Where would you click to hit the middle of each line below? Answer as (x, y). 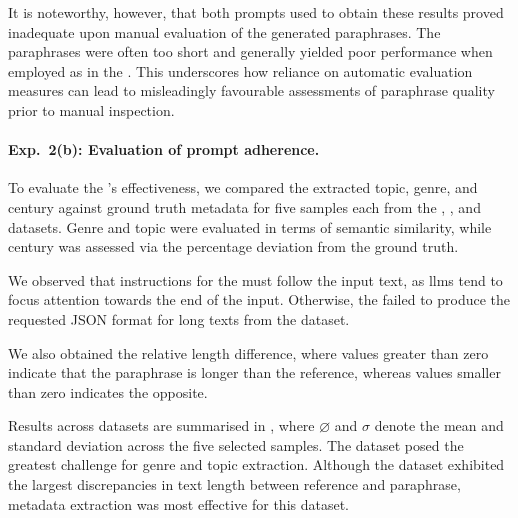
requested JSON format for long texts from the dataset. (179, 318)
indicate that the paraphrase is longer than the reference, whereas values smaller (254, 372)
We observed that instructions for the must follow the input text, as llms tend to (255, 279)
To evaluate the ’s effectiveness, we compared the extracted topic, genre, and (243, 187)
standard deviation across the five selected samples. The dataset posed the (236, 444)
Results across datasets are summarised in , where (161, 425)
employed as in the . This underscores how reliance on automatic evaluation (240, 70)
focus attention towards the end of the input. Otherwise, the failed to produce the (259, 299)
